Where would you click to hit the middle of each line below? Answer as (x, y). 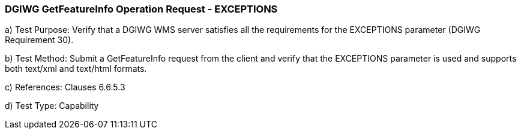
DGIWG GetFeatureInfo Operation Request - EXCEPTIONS (141, 9)
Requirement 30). (39, 40)
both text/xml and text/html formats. (76, 69)
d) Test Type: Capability (52, 106)
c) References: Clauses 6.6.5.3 (65, 87)
